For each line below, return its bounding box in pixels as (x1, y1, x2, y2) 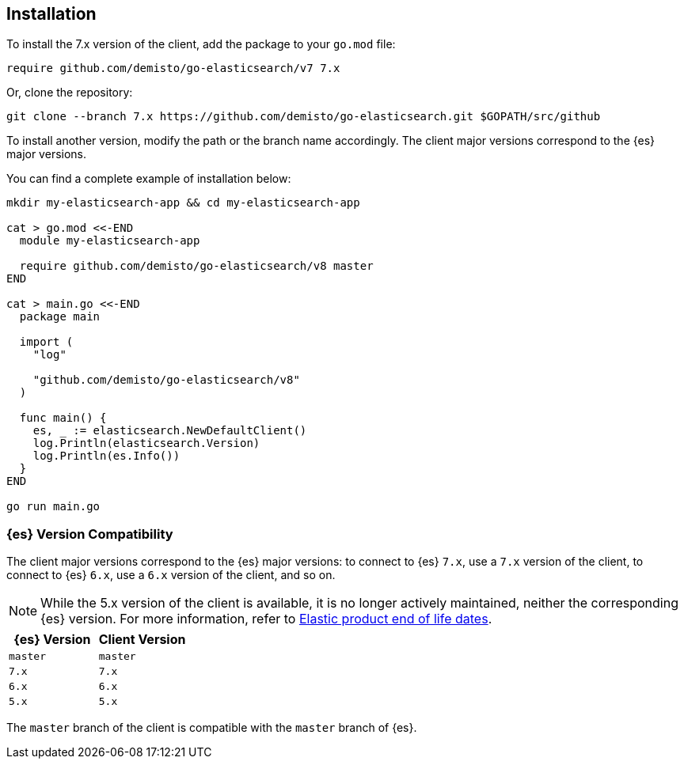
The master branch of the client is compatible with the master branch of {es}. (6, 721, 417, 735)
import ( (19, 335, 74, 349)
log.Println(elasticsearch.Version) (32, 437, 260, 450)
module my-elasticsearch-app (19, 234, 200, 248)
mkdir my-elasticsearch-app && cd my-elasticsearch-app (6, 196, 360, 210)
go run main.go (6, 500, 101, 513)
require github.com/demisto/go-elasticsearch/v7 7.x (6, 62, 340, 75)
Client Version (98, 631, 186, 648)
